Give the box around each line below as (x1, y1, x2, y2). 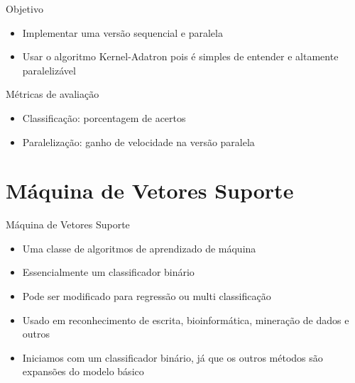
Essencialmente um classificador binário (22, 265, 195, 279)
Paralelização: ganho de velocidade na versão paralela (22, 134, 255, 149)
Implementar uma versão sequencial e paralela (22, 25, 223, 40)
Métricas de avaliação (6, 87, 99, 101)
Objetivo (6, 1, 43, 16)
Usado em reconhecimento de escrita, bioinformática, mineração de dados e (22, 312, 349, 327)
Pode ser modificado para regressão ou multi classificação (22, 289, 271, 304)
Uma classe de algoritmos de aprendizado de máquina (22, 240, 256, 255)
